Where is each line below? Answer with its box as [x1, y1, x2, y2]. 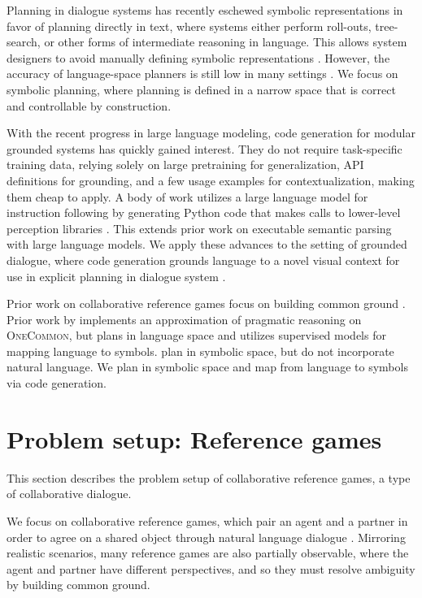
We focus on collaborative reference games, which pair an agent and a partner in [7, 512, 408, 529]
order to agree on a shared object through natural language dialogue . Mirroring [7, 528, 406, 545]
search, [7, 33, 41, 50]
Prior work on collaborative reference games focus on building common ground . [7, 295, 406, 312]
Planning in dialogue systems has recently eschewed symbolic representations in [7, 2, 403, 18]
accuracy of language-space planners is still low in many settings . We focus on [7, 65, 398, 82]
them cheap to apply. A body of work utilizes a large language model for [7, 188, 368, 205]
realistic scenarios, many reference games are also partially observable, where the [7, 544, 409, 561]
